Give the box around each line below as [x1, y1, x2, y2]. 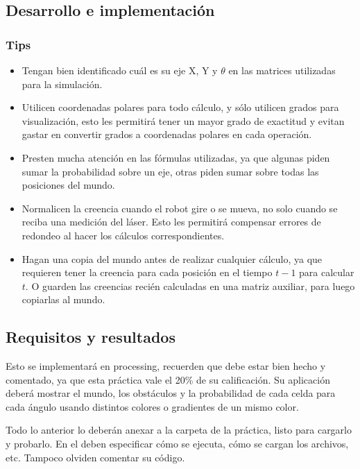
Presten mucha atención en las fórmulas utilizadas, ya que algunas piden [22, 150, 330, 164]
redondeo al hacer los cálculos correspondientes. [22, 228, 225, 242]
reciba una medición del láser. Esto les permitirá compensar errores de [22, 214, 321, 229]
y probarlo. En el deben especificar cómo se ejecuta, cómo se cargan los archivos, [6, 436, 349, 451]
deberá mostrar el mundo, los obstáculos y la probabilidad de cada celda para [6, 386, 336, 400]
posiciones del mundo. [22, 178, 115, 192]
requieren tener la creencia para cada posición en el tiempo [22, 265, 273, 280]
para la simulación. [22, 76, 103, 91]
